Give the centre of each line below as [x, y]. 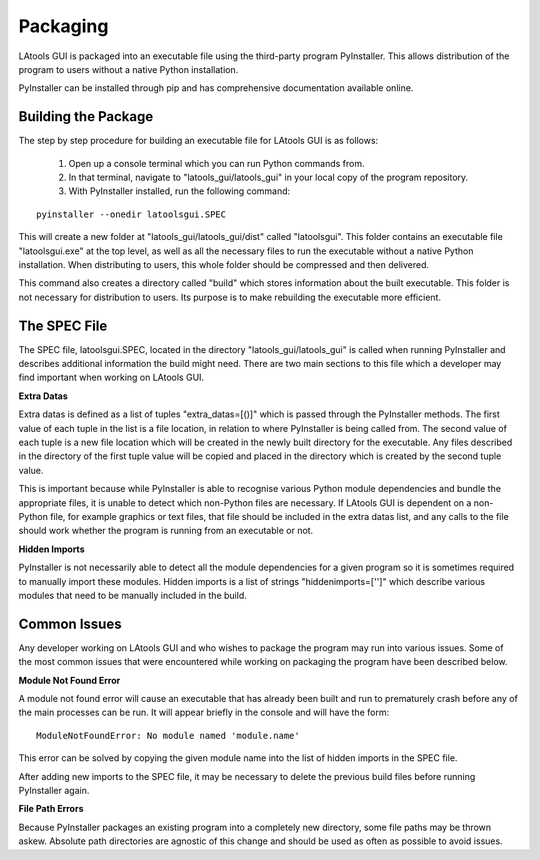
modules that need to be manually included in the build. [132, 595]
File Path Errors [51, 809]
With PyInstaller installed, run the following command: [179, 191]
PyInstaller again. [54, 790]
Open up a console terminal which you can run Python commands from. [216, 163]
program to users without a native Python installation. [128, 69]
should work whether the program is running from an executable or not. [166, 531]
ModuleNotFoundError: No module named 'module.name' [168, 735]
